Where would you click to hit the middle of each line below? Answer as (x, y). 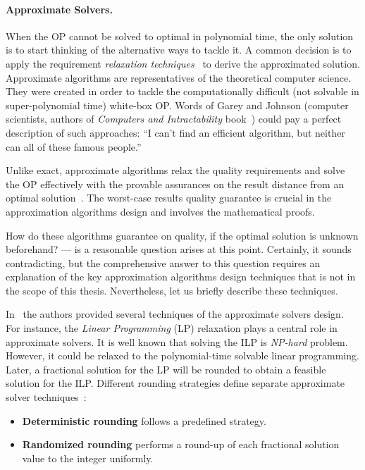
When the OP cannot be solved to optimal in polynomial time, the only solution (180, 36)
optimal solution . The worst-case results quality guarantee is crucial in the (169, 198)
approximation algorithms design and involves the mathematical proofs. (160, 211)
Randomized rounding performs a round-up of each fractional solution (181, 444)
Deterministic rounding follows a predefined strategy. (144, 420)
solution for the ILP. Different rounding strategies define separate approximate (175, 383)
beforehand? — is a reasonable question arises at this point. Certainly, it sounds (179, 249)
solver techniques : (46, 397)
